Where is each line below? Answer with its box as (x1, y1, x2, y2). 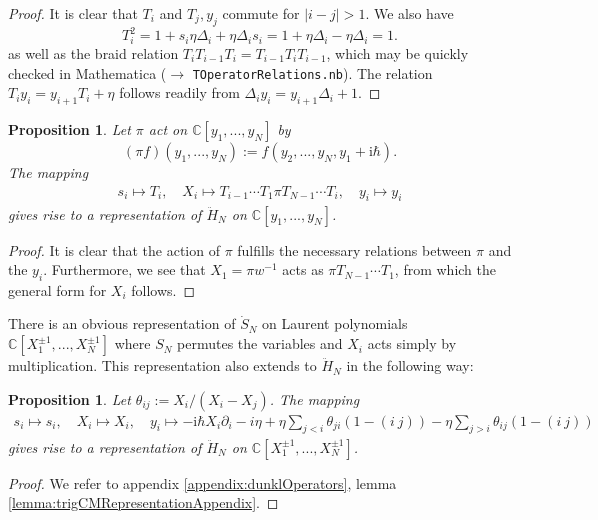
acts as (282, 259, 324, 280)
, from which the (394, 259, 497, 280)
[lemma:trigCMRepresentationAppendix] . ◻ (8, 492, 279, 513)
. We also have (365, 3, 454, 23)
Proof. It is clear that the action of (8, 239, 220, 260)
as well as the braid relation (8, 43, 179, 64)
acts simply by (367, 333, 457, 354)
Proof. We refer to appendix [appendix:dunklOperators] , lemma (8, 472, 397, 493)
